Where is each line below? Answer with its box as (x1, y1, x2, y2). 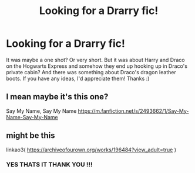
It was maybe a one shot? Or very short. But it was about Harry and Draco (6, 56, 185, 63)
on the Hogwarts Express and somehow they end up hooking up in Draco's (6, 63, 188, 70)
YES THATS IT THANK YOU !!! (6, 161, 93, 169)
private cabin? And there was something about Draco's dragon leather (6, 68, 176, 75)
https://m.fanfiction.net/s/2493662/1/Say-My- (78, 107, 189, 115)
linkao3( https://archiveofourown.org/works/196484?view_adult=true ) (6, 146, 177, 153)
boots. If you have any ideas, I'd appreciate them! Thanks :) (6, 75, 150, 82)
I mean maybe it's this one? (6, 92, 109, 102)
